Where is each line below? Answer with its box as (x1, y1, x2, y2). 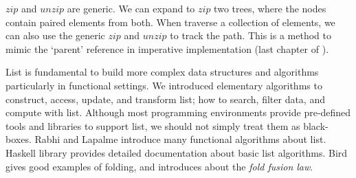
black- (303, 118, 329, 133)
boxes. (5, 132, 32, 146)
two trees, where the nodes (214, 1, 326, 15)
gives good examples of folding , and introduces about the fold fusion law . (5, 159, 313, 173)
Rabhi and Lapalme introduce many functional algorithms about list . (34, 132, 326, 146)
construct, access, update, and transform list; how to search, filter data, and (5, 91, 325, 106)
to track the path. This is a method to (170, 28, 331, 43)
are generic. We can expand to (67, 1, 195, 15)
